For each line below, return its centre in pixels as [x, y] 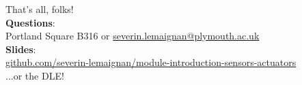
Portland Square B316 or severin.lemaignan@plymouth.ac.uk [133, 36]
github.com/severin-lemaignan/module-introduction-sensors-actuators [151, 62]
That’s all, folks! [40, 9]
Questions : [30, 22]
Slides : [21, 49]
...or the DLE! [35, 75]
